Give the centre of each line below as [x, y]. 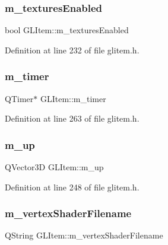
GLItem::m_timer [73, 98]
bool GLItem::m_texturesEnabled [67, 30]
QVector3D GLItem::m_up [54, 167]
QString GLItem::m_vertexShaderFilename [84, 235]
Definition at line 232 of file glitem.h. [72, 50]
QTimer [19, 98]
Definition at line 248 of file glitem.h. [72, 187]
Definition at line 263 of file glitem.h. [72, 118]
